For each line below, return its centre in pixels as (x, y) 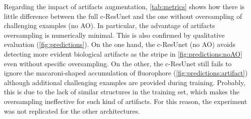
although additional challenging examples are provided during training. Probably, (125, 82)
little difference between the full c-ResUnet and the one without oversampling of (123, 16)
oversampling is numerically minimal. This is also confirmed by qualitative (114, 35)
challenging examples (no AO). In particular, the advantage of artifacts (110, 25)
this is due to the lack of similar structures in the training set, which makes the (122, 92)
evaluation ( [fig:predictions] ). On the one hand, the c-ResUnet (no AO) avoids (120, 44)
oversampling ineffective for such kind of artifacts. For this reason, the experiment (125, 101)
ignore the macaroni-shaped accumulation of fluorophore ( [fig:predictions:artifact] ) (126, 73)
